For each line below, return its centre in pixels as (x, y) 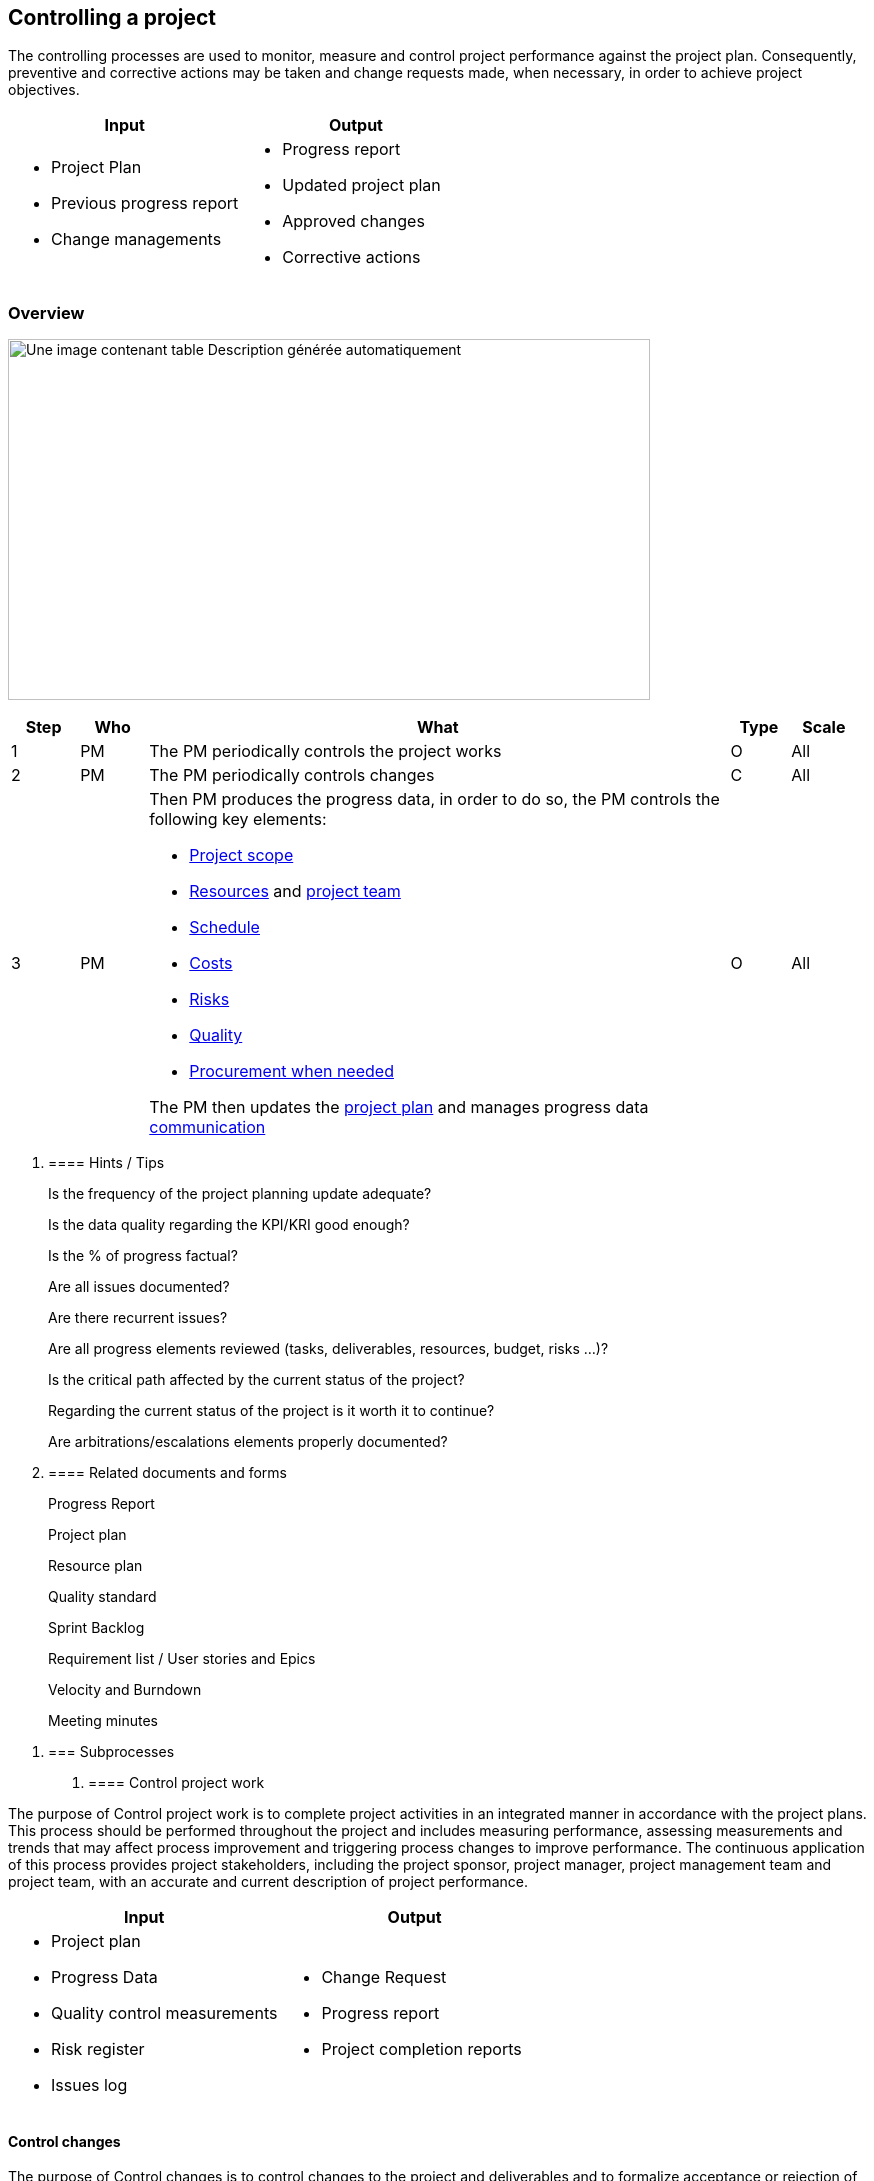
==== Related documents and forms (167, 1473)
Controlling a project (112, 17)
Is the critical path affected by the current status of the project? (256, 1380)
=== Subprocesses (111, 1752)
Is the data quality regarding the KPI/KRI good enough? (229, 1225)
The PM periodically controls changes (292, 775)
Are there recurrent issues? (138, 1318)
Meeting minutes (103, 1721)
